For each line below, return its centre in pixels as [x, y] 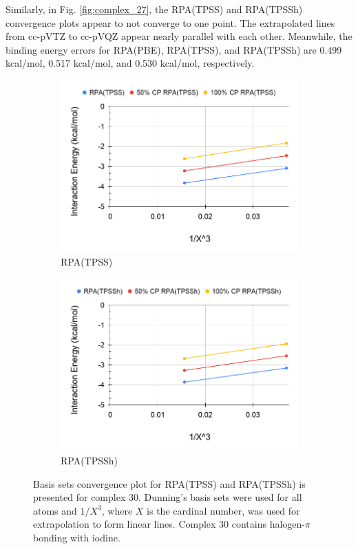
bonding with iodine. [77, 537]
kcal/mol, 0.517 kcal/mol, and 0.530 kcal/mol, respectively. [130, 63]
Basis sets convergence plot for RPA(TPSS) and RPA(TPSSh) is [169, 483]
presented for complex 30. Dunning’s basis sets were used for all [168, 497]
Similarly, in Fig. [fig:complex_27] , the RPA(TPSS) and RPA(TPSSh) [154, 9]
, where [117, 510]
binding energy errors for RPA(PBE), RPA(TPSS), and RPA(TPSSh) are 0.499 [174, 49]
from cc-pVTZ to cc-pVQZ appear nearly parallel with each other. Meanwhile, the [179, 36]
